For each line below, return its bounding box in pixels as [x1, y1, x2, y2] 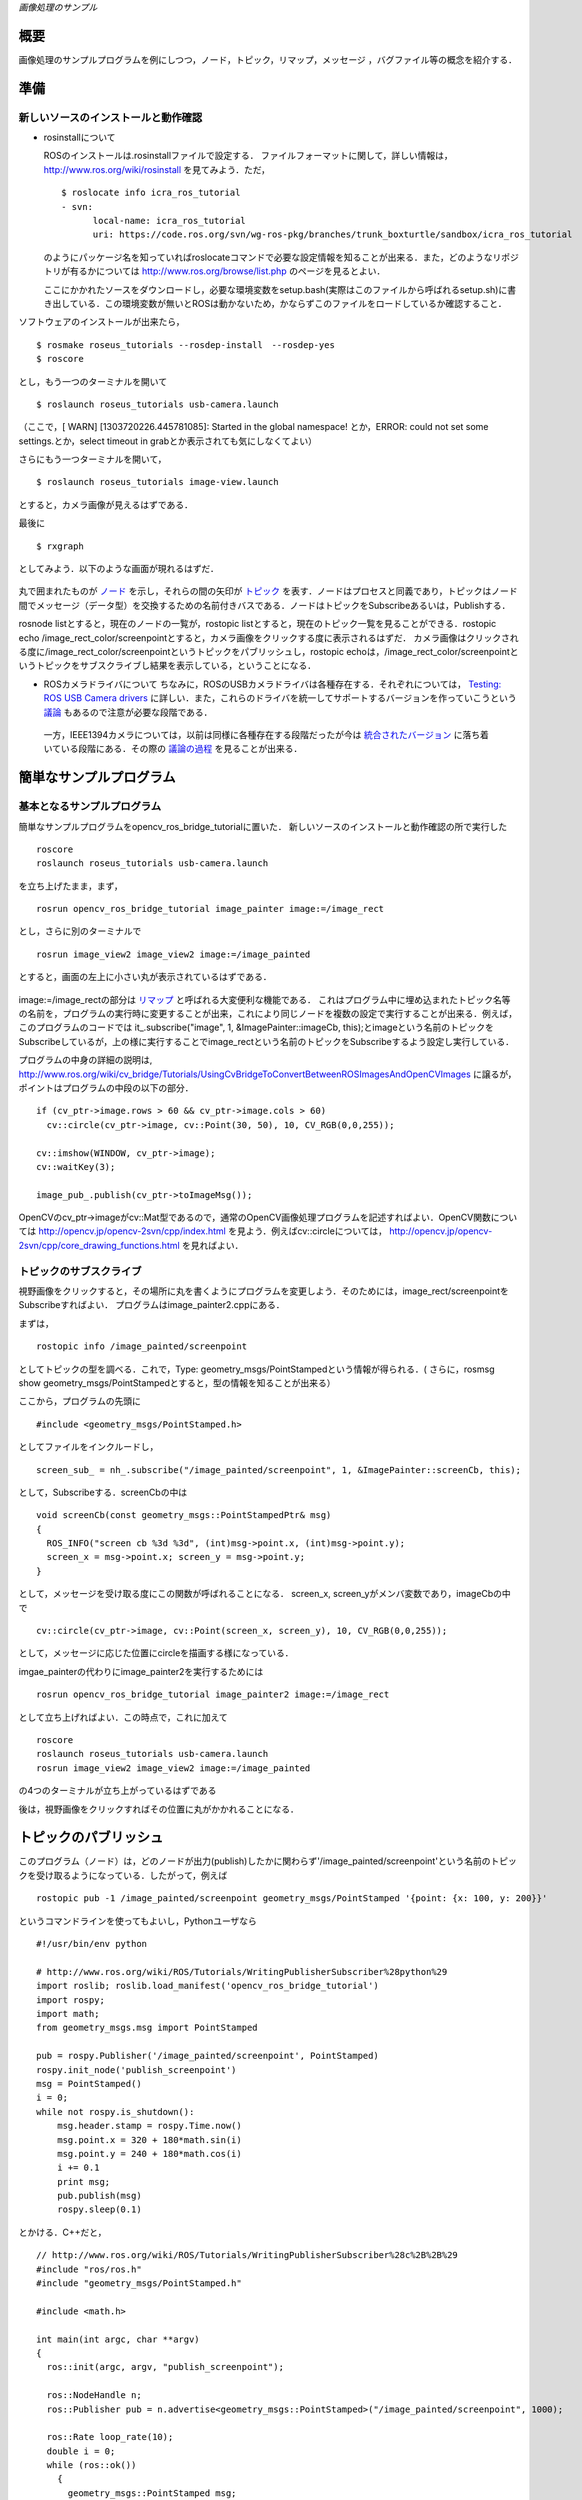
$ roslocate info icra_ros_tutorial [61, 187, 241, 199]
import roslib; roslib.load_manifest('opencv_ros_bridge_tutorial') [36, 1980, 379, 1992]
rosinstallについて [43, 131, 116, 144]
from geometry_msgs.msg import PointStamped [36, 2022, 259, 2034]
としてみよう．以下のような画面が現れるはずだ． [18, 563, 219, 575]
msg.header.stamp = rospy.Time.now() [56, 2120, 242, 2132]
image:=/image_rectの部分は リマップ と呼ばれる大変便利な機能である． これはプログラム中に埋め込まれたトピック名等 [18, 993, 511, 1005]
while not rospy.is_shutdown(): [36, 2106, 195, 2117]
